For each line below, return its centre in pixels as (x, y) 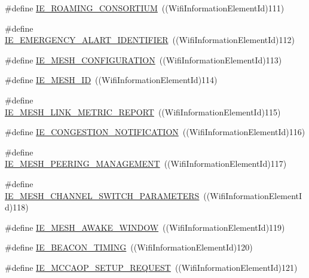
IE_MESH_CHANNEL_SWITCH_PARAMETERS (102, 195)
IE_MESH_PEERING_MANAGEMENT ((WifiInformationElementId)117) (146, 164)
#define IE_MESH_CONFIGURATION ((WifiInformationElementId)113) (143, 59)
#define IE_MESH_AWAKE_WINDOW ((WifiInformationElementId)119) (145, 227)
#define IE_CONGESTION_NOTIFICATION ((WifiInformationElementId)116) (155, 132)
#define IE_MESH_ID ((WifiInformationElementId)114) (111, 80)
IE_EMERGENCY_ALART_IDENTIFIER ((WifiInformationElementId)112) (150, 40)
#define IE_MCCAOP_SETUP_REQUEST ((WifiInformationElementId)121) (151, 267)
